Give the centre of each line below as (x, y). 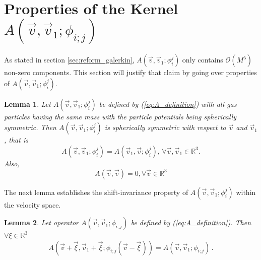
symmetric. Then (30, 127)
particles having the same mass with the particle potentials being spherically (120, 116)
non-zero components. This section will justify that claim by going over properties (130, 72)
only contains (203, 60)
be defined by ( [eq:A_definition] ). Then (191, 222)
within (246, 192)
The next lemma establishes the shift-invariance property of (96, 192)
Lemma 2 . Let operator (41, 222)
